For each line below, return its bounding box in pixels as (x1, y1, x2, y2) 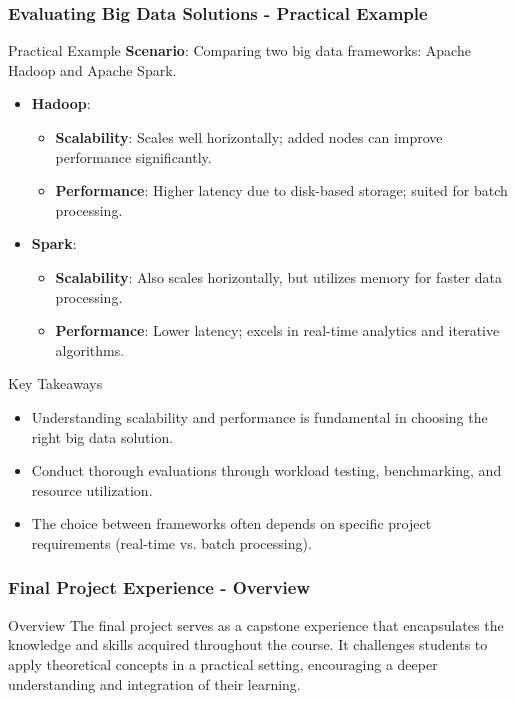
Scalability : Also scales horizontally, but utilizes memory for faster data (55, 266, 502, 287)
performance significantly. (55, 146, 212, 167)
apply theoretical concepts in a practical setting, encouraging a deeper (8, 653, 438, 674)
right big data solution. (31, 426, 174, 447)
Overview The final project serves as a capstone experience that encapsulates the (8, 614, 504, 635)
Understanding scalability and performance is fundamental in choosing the (31, 406, 488, 427)
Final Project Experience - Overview (8, 575, 310, 600)
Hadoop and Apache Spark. (8, 59, 177, 80)
